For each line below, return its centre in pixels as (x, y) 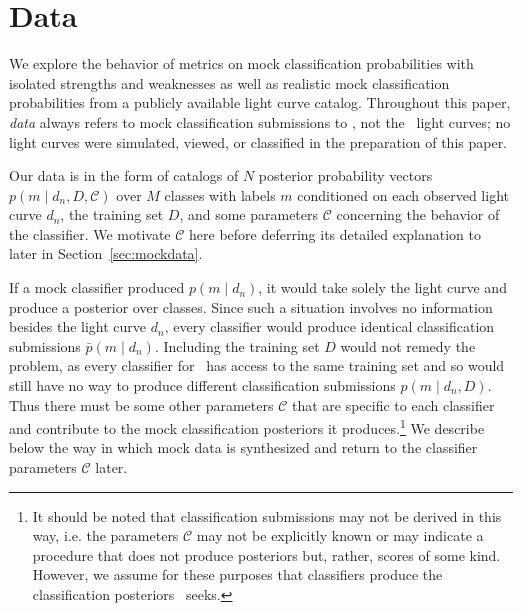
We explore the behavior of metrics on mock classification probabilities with (241, 63)
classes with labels (220, 194)
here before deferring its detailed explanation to (335, 233)
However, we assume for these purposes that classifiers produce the (237, 574)
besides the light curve (78, 326)
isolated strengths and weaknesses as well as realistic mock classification (229, 82)
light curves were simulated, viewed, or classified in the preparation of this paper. (258, 141)
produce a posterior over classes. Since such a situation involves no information (251, 306)
